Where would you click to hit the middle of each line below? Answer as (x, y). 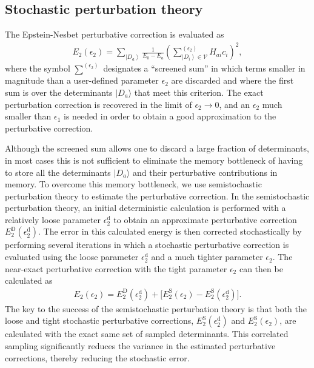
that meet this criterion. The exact (199, 92)
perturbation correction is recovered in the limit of (99, 104)
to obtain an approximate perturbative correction (205, 219)
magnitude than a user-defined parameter (82, 80)
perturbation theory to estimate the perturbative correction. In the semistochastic (157, 196)
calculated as (29, 280)
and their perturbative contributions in (205, 172)
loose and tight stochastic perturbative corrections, (99, 320)
